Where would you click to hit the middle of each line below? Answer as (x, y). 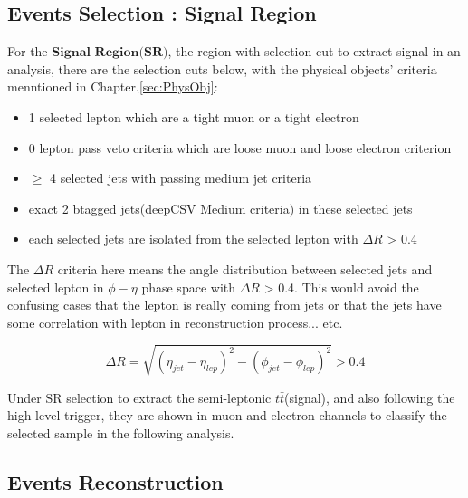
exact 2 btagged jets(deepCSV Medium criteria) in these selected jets (220, 208)
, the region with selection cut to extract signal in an (314, 51)
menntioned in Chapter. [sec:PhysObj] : (113, 86)
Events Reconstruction (115, 482)
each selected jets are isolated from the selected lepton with (193, 239)
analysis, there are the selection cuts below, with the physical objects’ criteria (222, 68)
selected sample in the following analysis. (121, 433)
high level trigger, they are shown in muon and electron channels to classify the (227, 415)
